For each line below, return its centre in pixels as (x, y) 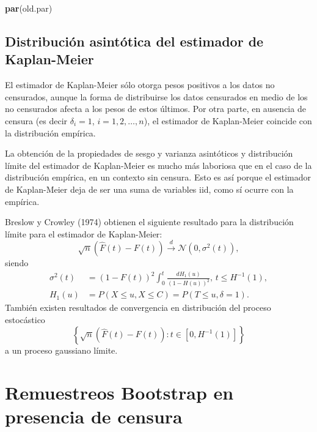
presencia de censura (94, 416)
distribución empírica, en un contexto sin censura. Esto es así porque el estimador (158, 177)
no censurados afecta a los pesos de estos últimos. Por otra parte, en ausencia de (155, 109)
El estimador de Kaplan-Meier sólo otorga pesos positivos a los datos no (140, 85)
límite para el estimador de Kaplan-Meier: (84, 233)
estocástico (25, 319)
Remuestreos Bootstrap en (119, 393)
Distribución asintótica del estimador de (134, 41)
